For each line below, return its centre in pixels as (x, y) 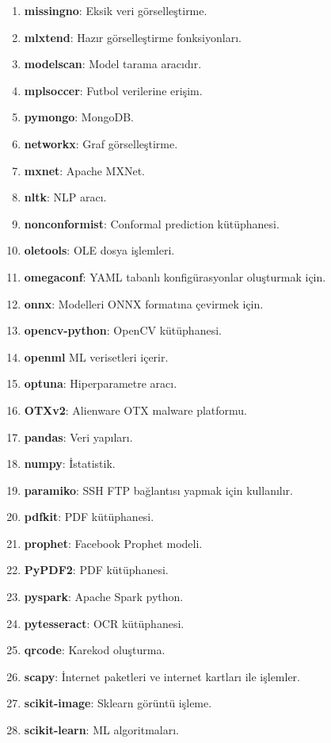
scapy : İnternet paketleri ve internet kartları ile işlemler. (162, 676)
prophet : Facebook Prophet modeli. (113, 543)
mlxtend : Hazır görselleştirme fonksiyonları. (133, 37)
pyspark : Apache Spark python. (104, 597)
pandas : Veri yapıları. (78, 437)
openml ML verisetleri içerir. (96, 356)
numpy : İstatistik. (70, 463)
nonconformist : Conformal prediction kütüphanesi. (152, 223)
